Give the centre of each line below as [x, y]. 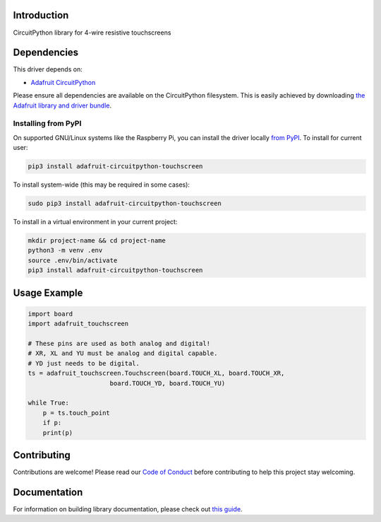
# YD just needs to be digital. [84, 363]
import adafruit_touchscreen [78, 324]
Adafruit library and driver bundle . [62, 105]
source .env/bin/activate [73, 260]
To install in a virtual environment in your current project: [95, 222]
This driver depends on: [48, 69]
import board [50, 314]
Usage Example [48, 292]
